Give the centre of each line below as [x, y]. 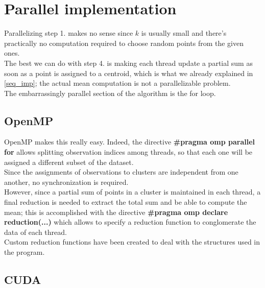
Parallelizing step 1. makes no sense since [69, 33]
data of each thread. [35, 232]
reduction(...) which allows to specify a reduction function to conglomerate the [130, 222]
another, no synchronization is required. [66, 182]
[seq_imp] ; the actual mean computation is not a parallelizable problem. [117, 83]
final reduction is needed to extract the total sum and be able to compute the [126, 202]
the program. [25, 252]
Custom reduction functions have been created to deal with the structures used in [132, 242]
